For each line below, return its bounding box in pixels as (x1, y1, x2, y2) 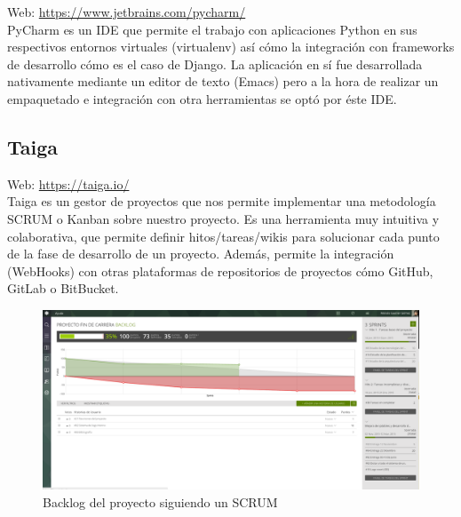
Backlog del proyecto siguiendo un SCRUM (43, 492, 278, 511)
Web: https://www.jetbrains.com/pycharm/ (7, 3, 246, 20)
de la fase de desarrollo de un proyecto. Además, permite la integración (7, 244, 394, 263)
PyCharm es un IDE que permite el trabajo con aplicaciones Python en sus (7, 20, 417, 38)
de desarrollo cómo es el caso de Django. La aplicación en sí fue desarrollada (7, 54, 423, 73)
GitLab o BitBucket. (7, 279, 119, 298)
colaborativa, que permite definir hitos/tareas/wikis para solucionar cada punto (7, 227, 440, 245)
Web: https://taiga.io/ (7, 174, 130, 193)
